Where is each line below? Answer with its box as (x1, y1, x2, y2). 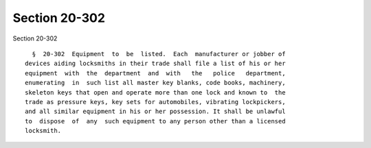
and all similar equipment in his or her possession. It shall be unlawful (25, 108, 286, 116)
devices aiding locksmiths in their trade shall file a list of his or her (25, 60, 286, 68)
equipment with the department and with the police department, (25, 69, 286, 77)
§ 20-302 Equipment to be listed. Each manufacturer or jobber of (32, 50, 286, 58)
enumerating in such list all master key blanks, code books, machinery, (25, 79, 286, 87)
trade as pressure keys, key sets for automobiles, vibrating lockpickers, (25, 98, 286, 106)
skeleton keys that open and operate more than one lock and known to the (25, 88, 286, 96)
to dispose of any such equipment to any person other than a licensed (25, 117, 286, 125)
